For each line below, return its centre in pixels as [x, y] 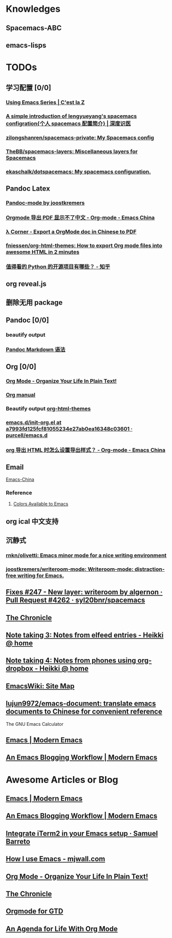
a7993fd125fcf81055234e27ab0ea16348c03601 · [69, 429]
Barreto [18, 841]
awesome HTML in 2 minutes [43, 252]
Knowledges [33, 9]
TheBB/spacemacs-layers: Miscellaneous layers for [72, 152]
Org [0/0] [21, 367]
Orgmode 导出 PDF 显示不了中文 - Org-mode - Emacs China [80, 218]
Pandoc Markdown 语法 [36, 350]
